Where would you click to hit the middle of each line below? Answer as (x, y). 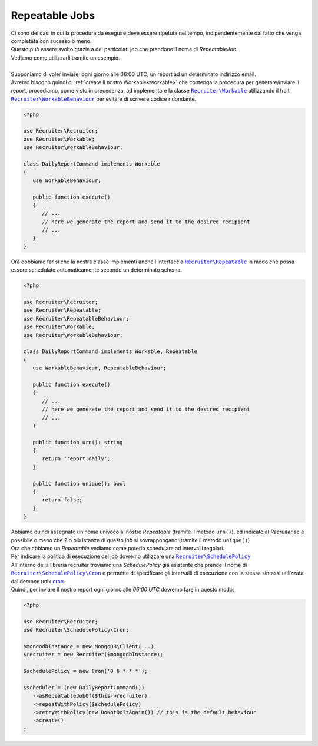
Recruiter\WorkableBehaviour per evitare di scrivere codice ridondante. (104, 99)
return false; (62, 500)
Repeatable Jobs (53, 15)
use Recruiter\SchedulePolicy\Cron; (76, 630)
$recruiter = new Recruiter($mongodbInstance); (93, 655)
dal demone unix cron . (38, 581)
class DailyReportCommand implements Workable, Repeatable (110, 351)
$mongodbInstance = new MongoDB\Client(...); (90, 646)
